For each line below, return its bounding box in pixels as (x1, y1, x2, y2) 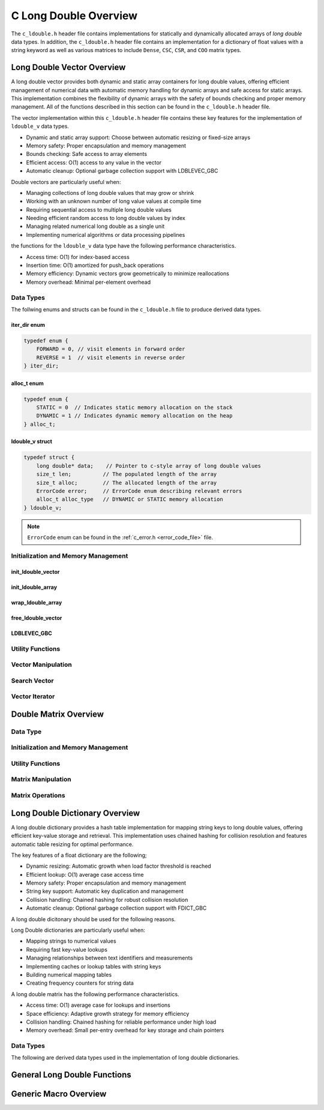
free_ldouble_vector (11, 614, 62, 621)
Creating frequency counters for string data (26, 979, 134, 986)
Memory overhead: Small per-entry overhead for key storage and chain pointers (26, 1027, 224, 1034)
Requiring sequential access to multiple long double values (26, 206, 172, 213)
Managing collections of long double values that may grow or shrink (26, 189, 194, 196)
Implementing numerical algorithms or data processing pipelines (26, 231, 185, 238)
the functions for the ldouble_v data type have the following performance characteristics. (11, 242, 236, 249)
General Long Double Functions (11, 1070, 131, 1080)
